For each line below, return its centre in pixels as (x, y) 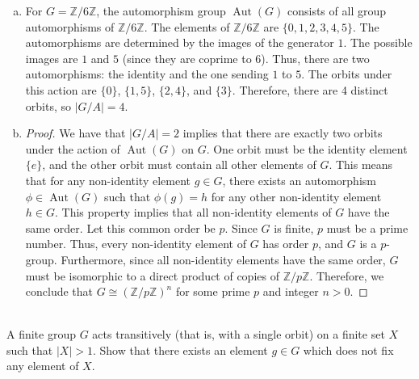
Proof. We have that (75, 133)
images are (52, 58)
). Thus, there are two (315, 58)
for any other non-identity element (296, 196)
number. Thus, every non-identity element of (136, 244)
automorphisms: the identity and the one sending (147, 74)
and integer (291, 291)
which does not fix (348, 350)
